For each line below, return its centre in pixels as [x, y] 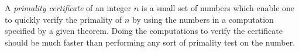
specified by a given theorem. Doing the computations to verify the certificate [144, 31]
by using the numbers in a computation [203, 19]
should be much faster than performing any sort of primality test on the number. [150, 42]
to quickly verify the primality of [63, 19]
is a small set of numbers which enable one [218, 8]
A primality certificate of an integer [68, 8]
